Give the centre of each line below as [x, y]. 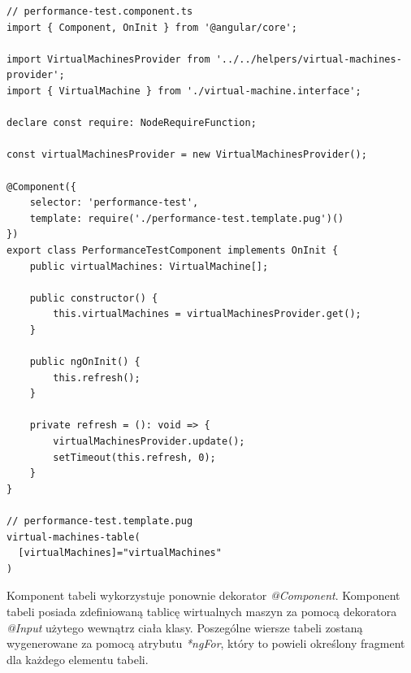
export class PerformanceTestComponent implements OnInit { [173, 250]
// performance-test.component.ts [100, 11]
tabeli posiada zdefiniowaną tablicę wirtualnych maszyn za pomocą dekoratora [202, 611]
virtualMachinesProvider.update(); [149, 442]
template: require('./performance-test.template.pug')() [187, 218]
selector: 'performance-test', [114, 203]
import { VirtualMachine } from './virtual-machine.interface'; [184, 91]
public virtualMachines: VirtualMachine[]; [149, 266]
